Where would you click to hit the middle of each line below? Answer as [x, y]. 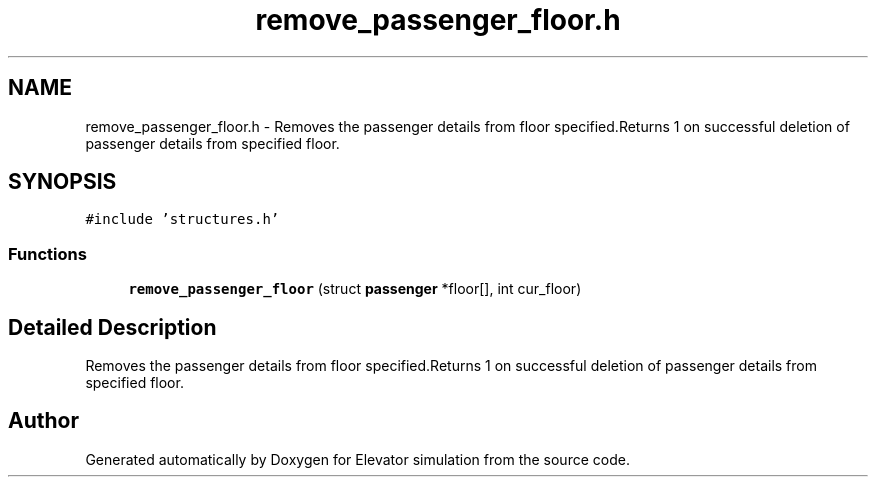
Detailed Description [112, 327]
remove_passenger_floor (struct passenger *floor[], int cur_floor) [355, 289]
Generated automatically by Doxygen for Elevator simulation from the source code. [357, 459]
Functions [47, 253]
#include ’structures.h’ [182, 219]
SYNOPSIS [62, 182]
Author [43, 421]
